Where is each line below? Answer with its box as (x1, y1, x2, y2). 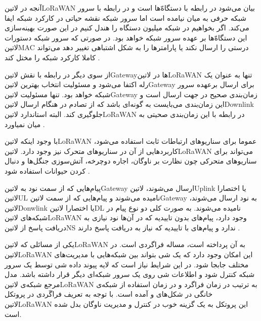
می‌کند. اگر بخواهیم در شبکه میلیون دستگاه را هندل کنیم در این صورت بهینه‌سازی (5, 22, 249, 33)
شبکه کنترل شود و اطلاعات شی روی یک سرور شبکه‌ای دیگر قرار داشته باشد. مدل (5, 269, 255, 279)
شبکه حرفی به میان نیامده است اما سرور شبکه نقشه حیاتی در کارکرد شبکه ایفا (5, 12, 246, 23)
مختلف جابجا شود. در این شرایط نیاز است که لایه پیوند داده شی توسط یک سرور (5, 259, 249, 269)
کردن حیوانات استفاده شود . (5, 165, 90, 176)
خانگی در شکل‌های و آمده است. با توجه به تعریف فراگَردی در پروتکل (5, 289, 213, 299)
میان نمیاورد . (5, 118, 45, 129)
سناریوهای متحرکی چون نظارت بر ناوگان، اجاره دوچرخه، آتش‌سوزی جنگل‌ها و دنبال (5, 155, 257, 166)
